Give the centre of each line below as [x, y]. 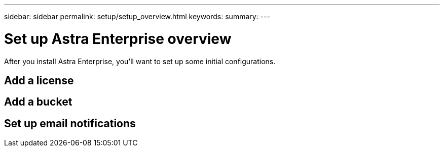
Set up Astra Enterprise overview [118, 39]
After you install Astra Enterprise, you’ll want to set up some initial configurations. [140, 61]
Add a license [39, 80]
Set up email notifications [70, 123]
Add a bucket [38, 102]
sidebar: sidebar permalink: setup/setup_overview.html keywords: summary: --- [137, 16]
